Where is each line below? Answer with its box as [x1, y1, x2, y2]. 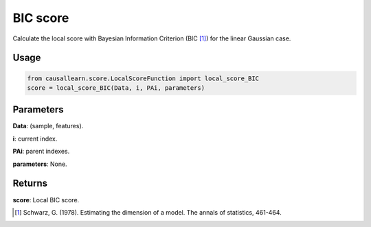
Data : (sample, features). [12, 122, 84, 130]
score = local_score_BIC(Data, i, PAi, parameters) [27, 84, 205, 92]
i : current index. [12, 134, 58, 143]
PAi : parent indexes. [12, 147, 70, 156]
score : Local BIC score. [12, 195, 80, 204]
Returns [12, 178, 48, 189]
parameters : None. [12, 160, 68, 168]
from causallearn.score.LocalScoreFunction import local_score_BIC [27, 74, 260, 82]
